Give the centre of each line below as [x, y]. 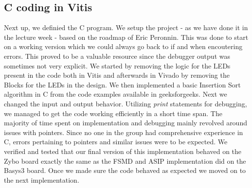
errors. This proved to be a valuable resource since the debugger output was [117, 56]
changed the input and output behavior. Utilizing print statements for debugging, [126, 103]
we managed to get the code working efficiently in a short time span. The [113, 113]
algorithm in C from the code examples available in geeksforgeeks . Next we [116, 94]
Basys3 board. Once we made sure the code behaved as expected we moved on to [125, 170]
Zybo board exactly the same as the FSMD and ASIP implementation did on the [125, 161]
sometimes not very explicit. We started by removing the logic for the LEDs [117, 65]
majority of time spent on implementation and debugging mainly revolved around [126, 123]
